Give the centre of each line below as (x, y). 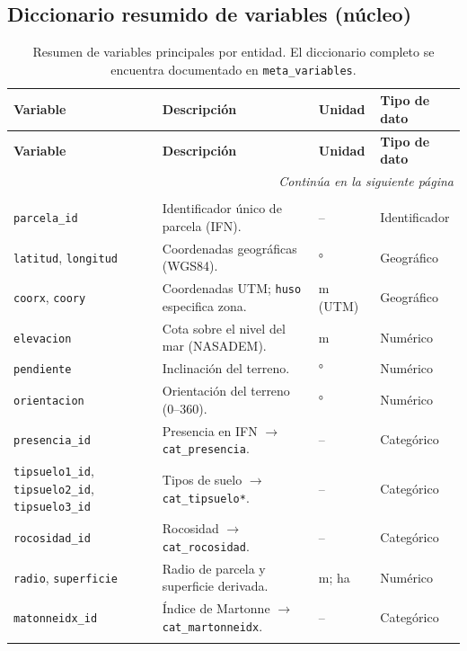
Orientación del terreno (226, 391)
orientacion (49, 401)
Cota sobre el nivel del (224, 328)
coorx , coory (50, 297)
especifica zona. (204, 305)
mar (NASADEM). (214, 346)
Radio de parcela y (214, 568)
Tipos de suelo (202, 479)
